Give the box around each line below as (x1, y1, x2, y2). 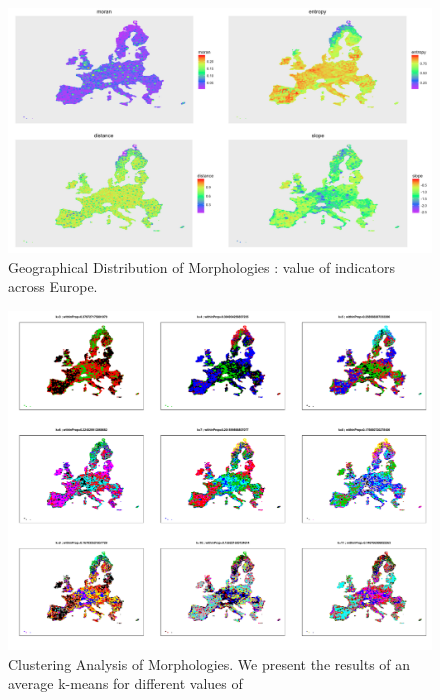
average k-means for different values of (8, 673, 243, 694)
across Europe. (8, 276, 98, 297)
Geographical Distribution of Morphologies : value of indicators (8, 256, 395, 277)
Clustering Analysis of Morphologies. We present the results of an (8, 653, 411, 674)
